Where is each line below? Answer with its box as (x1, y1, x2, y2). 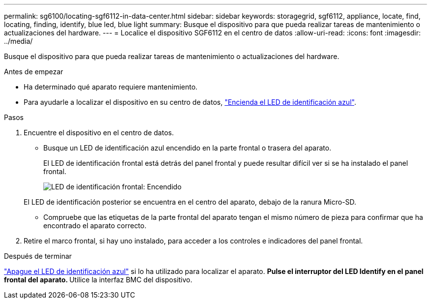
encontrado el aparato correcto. (43, 221, 147, 230)
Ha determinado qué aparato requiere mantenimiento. (24, 83, 198, 91)
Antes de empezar (4, 67, 63, 76)
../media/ (4, 37, 33, 45)
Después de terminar (4, 252, 72, 260)
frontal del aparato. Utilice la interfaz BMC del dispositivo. (4, 275, 192, 284)
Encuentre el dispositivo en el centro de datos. (24, 128, 174, 137)
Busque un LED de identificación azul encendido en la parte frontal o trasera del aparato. (43, 144, 332, 152)
